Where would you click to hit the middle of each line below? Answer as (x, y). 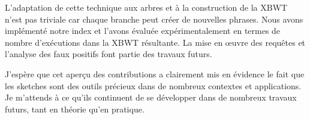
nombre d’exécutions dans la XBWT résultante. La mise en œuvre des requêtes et (155, 42)
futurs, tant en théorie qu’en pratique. (75, 109)
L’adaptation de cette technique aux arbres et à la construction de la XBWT (146, 7)
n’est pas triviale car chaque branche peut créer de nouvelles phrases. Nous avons (154, 19)
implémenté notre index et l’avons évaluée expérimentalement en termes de (143, 31)
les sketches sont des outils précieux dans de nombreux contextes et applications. (153, 85)
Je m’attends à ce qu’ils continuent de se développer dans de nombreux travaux (151, 97)
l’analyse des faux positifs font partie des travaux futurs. (109, 54)
